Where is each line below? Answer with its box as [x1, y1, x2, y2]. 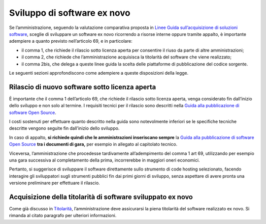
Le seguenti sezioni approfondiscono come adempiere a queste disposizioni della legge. [9, 70, 189, 76]
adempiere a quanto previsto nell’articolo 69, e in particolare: [9, 38, 133, 44]
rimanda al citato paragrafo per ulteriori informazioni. [9, 213, 117, 219]
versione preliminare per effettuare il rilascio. [9, 180, 100, 186]
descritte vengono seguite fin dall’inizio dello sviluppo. [9, 125, 120, 131]
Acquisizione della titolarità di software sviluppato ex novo [9, 193, 193, 201]
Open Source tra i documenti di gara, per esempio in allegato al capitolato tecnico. [9, 141, 177, 147]
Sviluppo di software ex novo [9, 7, 131, 18]
